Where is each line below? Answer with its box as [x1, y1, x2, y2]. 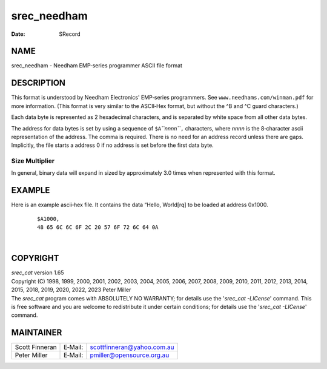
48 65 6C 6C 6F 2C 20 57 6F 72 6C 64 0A [37, 224, 159, 231]
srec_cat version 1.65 [11, 269, 64, 276]
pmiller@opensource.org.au [90, 351, 170, 359]
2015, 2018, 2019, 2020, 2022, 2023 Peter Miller [11, 286, 131, 294]
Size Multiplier [11, 157, 54, 165]
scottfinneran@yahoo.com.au [90, 343, 174, 351]
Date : [11, 30, 25, 38]
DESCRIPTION [11, 78, 66, 88]
